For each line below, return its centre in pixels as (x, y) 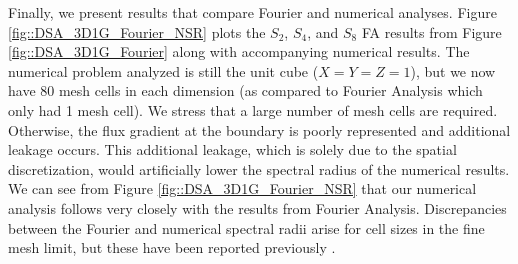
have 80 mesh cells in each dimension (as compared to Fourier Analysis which (245, 90)
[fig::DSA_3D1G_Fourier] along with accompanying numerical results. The (239, 51)
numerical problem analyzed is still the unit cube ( (163, 70)
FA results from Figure (431, 31)
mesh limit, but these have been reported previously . (172, 247)
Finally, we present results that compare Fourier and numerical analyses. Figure (252, 12)
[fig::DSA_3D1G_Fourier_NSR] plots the (137, 31)
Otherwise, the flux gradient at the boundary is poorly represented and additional (259, 129)
